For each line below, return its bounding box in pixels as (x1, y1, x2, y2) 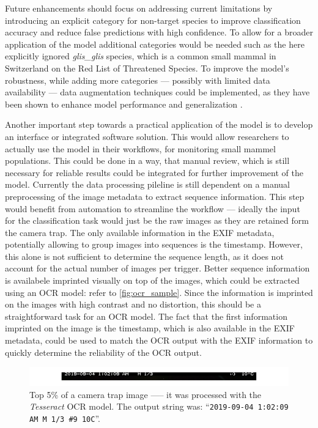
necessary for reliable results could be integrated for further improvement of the (5, 166, 303, 179)
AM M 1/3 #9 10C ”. (29, 411, 100, 424)
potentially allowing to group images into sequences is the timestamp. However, (5, 238, 303, 251)
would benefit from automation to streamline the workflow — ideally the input (5, 202, 300, 215)
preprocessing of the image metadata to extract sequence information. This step (5, 190, 305, 202)
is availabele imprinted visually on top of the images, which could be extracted (5, 274, 300, 287)
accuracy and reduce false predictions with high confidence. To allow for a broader (5, 26, 314, 39)
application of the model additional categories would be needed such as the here (5, 37, 305, 50)
